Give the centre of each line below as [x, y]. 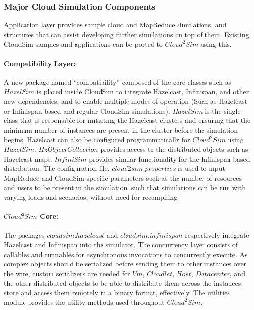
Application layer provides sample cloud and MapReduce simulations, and [115, 25]
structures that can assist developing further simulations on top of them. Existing [127, 34]
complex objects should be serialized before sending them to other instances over [125, 264]
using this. [216, 44]
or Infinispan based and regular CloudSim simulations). [87, 110]
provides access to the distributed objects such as [174, 149]
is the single [223, 110]
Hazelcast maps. [28, 158]
